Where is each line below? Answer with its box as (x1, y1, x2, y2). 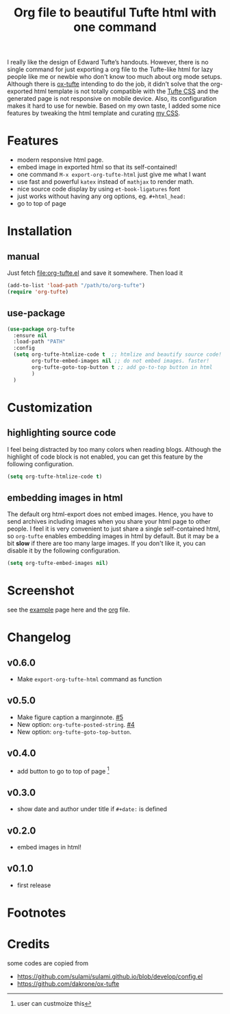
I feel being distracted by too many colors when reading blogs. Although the (7, 445, 222, 453)
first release (16, 881, 51, 889)
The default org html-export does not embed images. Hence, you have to (7, 510, 214, 518)
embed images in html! (16, 843, 82, 851)
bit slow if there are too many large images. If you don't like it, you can (7, 540, 206, 548)
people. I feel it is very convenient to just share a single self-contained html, (7, 524, 221, 533)
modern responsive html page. (16, 156, 104, 164)
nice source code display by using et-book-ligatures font (16, 185, 181, 193)
